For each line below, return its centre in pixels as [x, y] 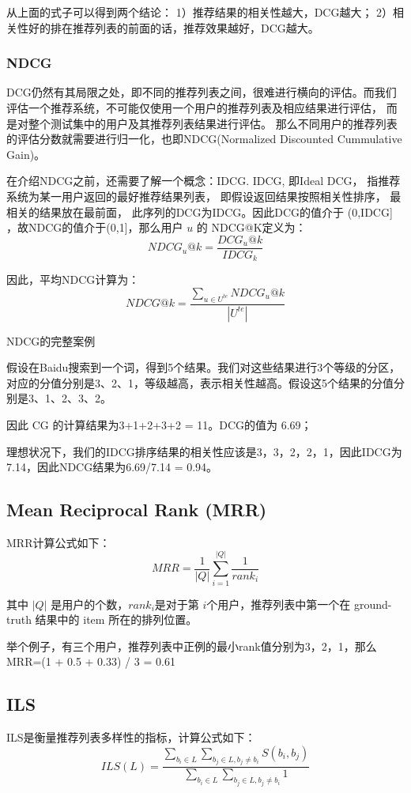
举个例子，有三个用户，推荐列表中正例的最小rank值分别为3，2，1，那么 [192, 646]
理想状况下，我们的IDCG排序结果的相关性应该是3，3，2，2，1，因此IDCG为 [204, 451]
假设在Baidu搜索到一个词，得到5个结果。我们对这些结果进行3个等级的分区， [204, 367]
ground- [373, 604]
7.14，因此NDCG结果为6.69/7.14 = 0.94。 [112, 467]
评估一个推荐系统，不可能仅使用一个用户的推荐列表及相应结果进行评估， [194, 108]
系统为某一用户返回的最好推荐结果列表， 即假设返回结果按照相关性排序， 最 [204, 196]
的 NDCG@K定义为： [251, 227]
